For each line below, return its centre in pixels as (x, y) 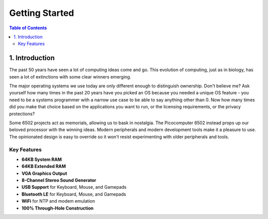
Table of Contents (28, 28)
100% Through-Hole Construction (58, 208)
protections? (22, 114)
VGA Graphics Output (44, 173)
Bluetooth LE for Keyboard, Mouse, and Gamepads (74, 194)
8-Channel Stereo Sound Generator (59, 180)
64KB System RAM (42, 159)
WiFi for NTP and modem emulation (58, 201)
